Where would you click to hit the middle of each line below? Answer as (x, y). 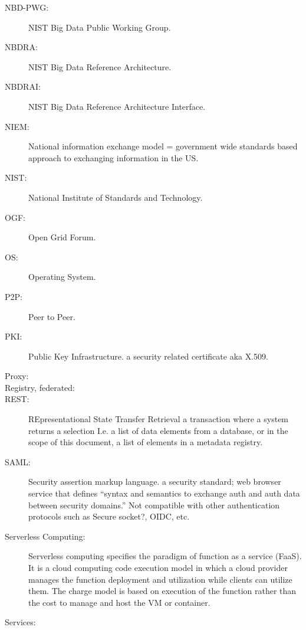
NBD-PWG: (27, 7)
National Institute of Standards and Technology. (116, 197)
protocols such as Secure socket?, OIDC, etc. (109, 516)
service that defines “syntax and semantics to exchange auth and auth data (164, 493)
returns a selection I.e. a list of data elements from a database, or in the (158, 430)
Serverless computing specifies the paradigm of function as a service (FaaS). (165, 556)
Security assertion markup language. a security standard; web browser (155, 482)
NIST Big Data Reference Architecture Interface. (117, 106)
